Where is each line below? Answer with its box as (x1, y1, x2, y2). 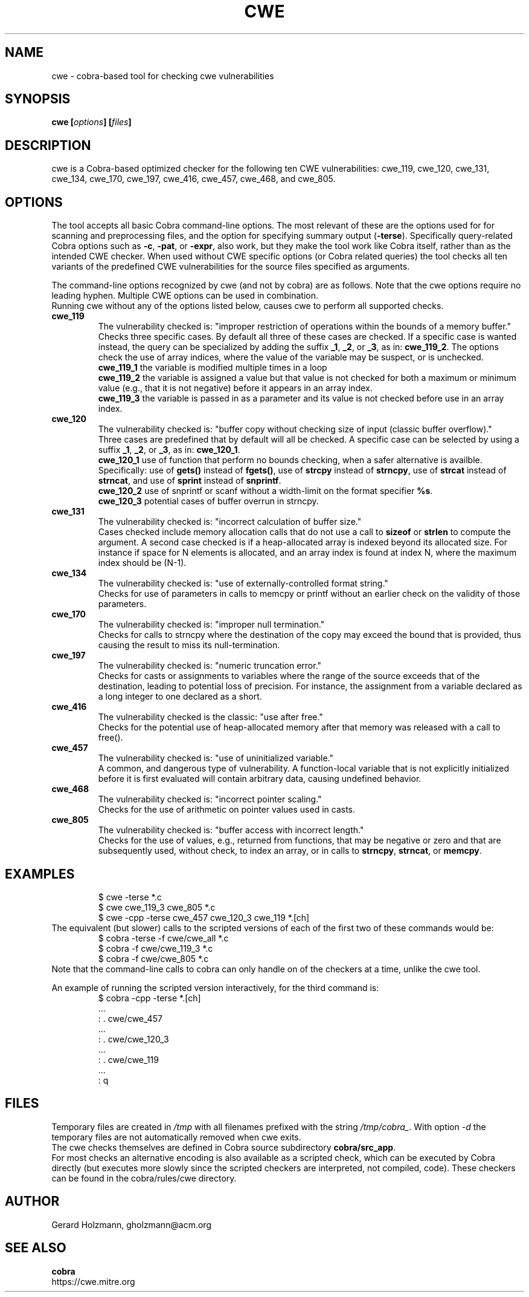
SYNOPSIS (5, 91, 71, 107)
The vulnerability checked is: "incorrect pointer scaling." (98, 794, 322, 805)
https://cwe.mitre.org (51, 1276, 135, 1287)
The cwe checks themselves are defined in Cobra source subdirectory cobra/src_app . (51, 1142, 396, 1152)
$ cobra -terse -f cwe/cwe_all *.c (98, 932, 229, 943)
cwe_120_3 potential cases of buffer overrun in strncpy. (98, 496, 319, 507)
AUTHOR (5, 1194, 60, 1209)
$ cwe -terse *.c (98, 891, 162, 902)
